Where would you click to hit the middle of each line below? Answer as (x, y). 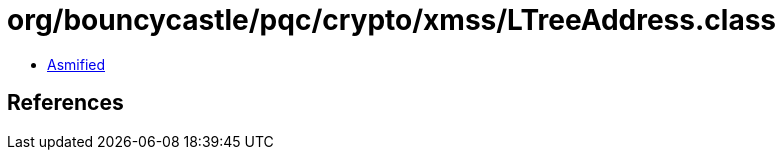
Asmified (76, 64)
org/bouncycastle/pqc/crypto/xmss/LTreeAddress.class (392, 20)
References (65, 103)
